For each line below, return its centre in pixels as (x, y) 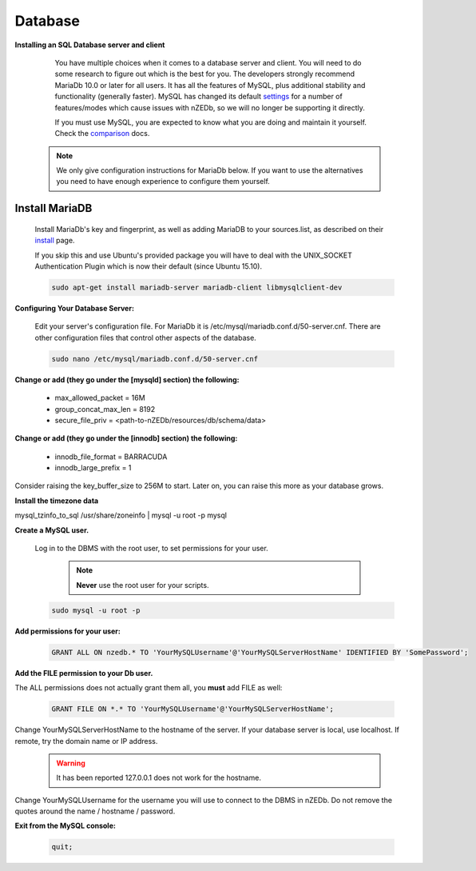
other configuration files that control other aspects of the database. (146, 338)
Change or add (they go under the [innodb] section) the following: (126, 438)
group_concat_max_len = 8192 (105, 409)
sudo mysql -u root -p (96, 610)
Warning (71, 763)
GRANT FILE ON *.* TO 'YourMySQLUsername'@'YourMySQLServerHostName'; (193, 709)
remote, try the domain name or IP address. (86, 741)
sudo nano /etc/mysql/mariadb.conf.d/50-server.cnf (155, 359)
